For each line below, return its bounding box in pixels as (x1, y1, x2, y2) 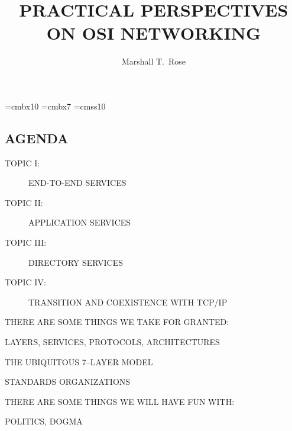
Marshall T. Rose (121, 55, 186, 67)
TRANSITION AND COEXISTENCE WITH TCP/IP (28, 295, 228, 308)
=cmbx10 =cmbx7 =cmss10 (5, 99, 106, 112)
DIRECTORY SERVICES (28, 256, 124, 268)
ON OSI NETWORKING (46, 21, 261, 45)
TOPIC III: (5, 236, 47, 249)
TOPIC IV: (5, 276, 46, 288)
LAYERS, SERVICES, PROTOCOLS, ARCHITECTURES (5, 336, 220, 348)
